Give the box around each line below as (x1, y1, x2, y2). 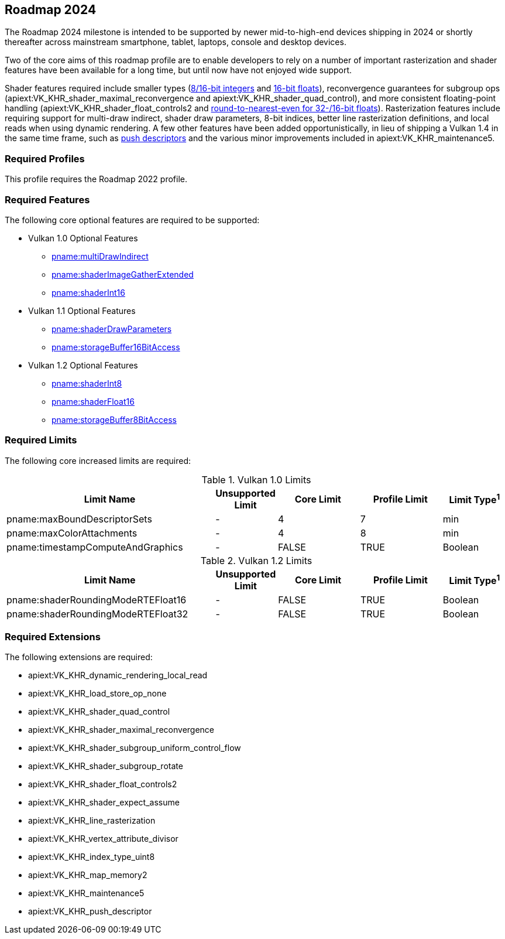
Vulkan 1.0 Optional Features (28, 233, 138, 243)
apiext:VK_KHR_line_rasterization (28, 815, 156, 826)
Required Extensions (5, 631, 101, 643)
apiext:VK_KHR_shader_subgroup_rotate (28, 761, 183, 771)
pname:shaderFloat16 (51, 396, 135, 407)
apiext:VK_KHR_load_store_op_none (28, 688, 167, 699)
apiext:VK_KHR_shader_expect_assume (28, 797, 180, 808)
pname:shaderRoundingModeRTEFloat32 (6, 607, 188, 620)
